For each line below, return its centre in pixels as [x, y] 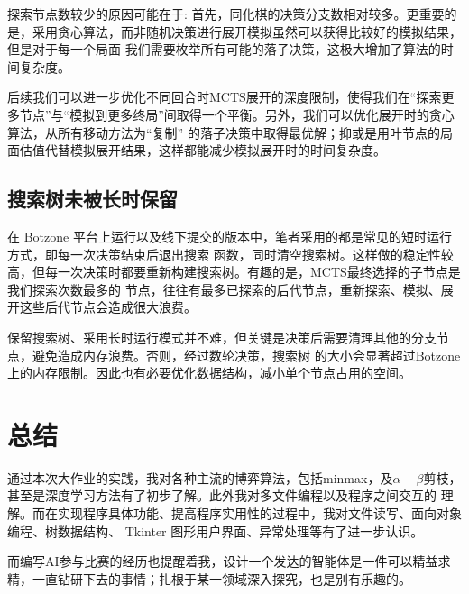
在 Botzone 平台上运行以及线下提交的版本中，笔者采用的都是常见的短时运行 [230, 236]
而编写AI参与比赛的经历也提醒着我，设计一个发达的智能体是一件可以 [210, 561]
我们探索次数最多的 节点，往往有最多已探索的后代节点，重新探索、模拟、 [224, 289]
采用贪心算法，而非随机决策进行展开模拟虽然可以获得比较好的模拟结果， [247, 31]
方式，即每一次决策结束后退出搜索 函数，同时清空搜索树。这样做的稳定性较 [230, 254]
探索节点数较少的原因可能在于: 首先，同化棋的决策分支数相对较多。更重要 [226, 14]
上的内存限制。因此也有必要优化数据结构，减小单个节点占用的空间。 [209, 373]
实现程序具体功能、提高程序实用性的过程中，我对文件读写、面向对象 [259, 513]
